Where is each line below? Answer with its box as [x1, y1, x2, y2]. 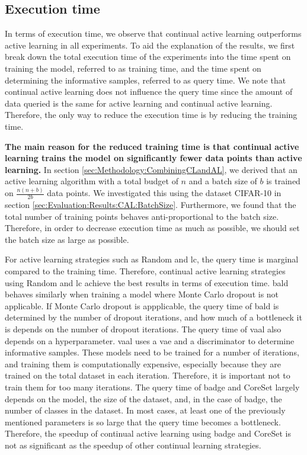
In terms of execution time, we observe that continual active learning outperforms [5, 27, 302, 40]
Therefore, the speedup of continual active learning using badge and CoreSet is [5, 427, 292, 440]
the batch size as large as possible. [5, 233, 129, 245]
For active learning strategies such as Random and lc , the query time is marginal [5, 253, 299, 265]
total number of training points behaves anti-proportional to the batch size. [5, 210, 279, 222]
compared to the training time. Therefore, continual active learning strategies [5, 265, 286, 277]
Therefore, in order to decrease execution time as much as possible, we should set [5, 222, 300, 234]
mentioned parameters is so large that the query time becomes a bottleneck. [5, 415, 281, 428]
